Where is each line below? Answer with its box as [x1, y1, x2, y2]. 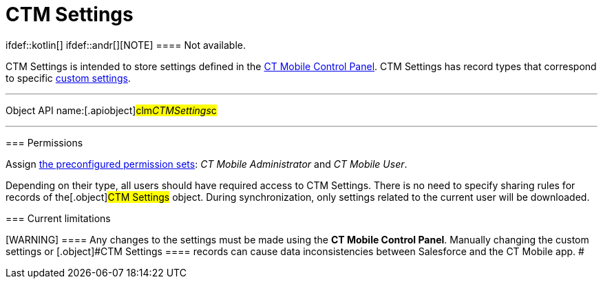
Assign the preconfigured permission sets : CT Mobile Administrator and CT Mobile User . [6, 157, 408, 170]
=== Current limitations [6, 212, 111, 224]
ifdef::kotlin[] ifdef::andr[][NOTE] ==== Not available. [6, 39, 246, 51]
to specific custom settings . [6, 72, 131, 84]
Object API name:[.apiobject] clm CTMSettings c [6, 104, 217, 116]
